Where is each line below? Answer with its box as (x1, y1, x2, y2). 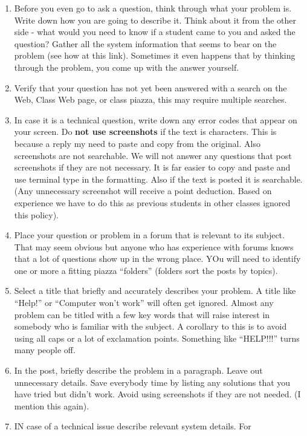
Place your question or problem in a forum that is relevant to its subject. (14, 229, 285, 241)
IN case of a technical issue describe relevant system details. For (14, 420, 251, 432)
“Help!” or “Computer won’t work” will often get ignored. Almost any (14, 296, 274, 309)
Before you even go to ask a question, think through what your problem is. (14, 2, 292, 14)
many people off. (14, 343, 76, 356)
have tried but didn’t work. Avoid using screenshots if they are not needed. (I (14, 388, 301, 400)
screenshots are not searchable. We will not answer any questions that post (14, 149, 292, 161)
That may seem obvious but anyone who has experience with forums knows (14, 240, 294, 253)
